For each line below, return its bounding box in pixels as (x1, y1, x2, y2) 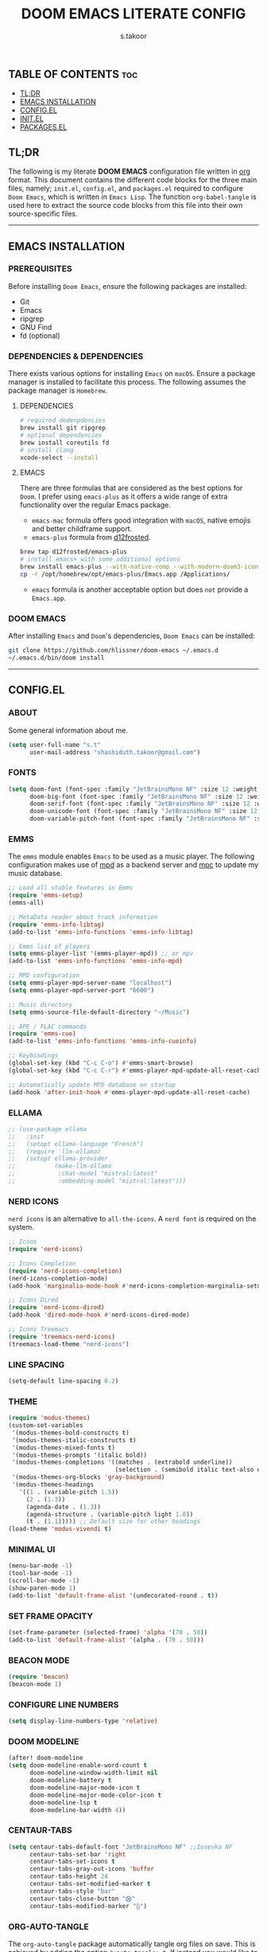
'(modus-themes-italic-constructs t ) (11, 1436, 137, 1444)
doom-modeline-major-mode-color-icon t (29, 1791, 161, 1799)
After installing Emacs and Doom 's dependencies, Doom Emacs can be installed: (8, 631, 256, 641)
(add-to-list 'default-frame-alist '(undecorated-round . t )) (8, 1591, 219, 1599)
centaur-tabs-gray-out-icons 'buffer (29, 1865, 155, 1873)
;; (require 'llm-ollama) (8, 1148, 102, 1156)
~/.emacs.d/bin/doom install (8, 654, 105, 662)
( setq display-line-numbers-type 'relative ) (8, 1717, 158, 1725)
